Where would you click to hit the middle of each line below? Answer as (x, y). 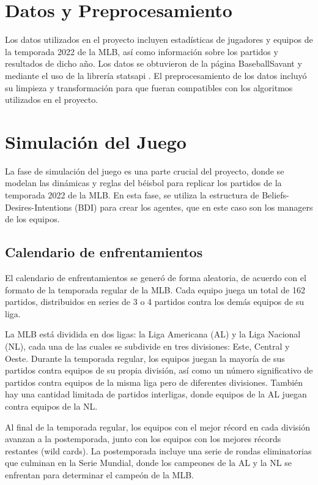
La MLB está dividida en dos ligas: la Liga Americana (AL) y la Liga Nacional (153, 334)
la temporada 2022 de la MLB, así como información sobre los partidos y (142, 51)
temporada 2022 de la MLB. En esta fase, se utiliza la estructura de (132, 195)
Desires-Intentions (39, 207)
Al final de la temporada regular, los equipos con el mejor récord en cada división (158, 427)
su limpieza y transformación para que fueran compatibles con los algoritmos (149, 87)
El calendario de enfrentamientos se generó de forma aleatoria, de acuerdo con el (156, 277)
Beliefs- (275, 195)
